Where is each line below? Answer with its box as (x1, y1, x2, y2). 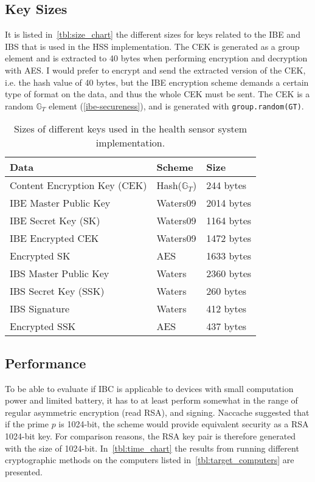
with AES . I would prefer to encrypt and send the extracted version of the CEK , (5, 63, 306, 76)
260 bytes (206, 284, 247, 298)
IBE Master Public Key (10, 196, 111, 210)
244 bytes (206, 178, 247, 193)
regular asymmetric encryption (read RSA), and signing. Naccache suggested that (5, 405, 310, 418)
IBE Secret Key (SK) (10, 213, 100, 228)
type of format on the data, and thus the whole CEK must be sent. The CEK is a (5, 88, 310, 100)
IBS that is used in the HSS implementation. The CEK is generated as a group (5, 40, 300, 52)
